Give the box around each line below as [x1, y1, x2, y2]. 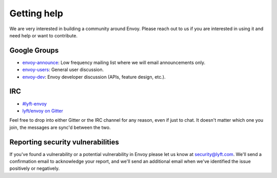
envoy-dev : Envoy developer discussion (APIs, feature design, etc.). [22, 74, 166, 80]
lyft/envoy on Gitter [22, 107, 64, 114]
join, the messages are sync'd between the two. [9, 124, 111, 130]
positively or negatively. [9, 165, 60, 171]
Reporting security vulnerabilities [9, 138, 119, 146]
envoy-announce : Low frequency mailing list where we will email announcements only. [22, 59, 205, 65]
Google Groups [9, 46, 59, 55]
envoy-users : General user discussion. [22, 66, 104, 73]
